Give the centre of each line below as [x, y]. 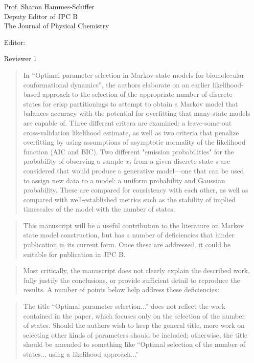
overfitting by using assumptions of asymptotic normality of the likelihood [134, 142]
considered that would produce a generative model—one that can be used [134, 170]
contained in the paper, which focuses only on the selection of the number [134, 315]
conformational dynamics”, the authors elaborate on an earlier [117, 84]
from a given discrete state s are [182, 161]
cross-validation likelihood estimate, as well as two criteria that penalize [131, 132]
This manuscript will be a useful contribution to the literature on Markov [134, 225]
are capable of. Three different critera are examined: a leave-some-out [127, 122]
